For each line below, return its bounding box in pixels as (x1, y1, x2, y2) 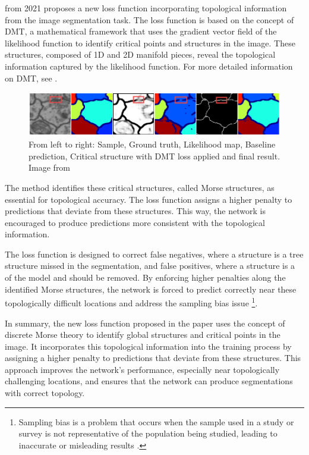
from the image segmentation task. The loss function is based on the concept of (5, 13, 294, 26)
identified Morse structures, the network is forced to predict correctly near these (5, 283, 297, 295)
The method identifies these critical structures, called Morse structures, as (5, 181, 275, 193)
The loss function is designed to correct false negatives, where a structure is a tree (5, 247, 304, 260)
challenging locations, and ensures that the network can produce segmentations (5, 375, 293, 387)
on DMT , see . (5, 71, 58, 84)
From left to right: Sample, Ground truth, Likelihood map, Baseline (29, 138, 276, 150)
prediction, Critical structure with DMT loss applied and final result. (29, 149, 280, 162)
